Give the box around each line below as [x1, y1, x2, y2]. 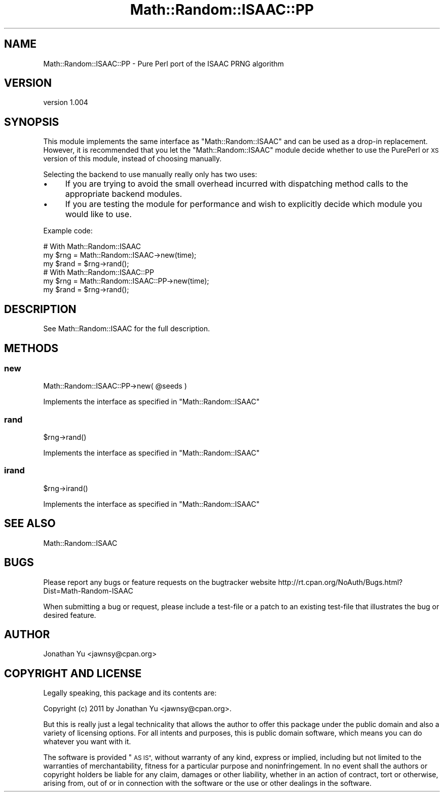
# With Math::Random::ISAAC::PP [43, 268, 154, 277]
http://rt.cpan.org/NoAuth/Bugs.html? [278, 577, 403, 586]
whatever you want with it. [43, 737, 131, 746]
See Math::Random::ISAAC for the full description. [43, 324, 210, 333]
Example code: [43, 226, 93, 235]
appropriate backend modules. [65, 189, 182, 199]
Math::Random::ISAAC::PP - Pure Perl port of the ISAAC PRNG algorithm [43, 59, 284, 68]
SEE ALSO [4, 517, 56, 530]
